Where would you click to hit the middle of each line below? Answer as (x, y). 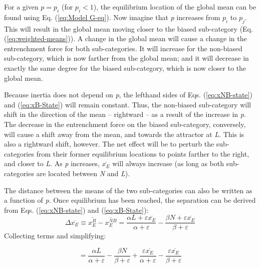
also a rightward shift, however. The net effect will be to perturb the (109, 144)
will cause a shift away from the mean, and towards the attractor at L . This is (124, 134)
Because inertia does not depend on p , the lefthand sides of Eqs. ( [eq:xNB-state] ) (128, 95)
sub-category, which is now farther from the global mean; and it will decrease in (126, 58)
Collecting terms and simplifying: (55, 236)
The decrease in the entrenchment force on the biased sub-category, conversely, (125, 124)
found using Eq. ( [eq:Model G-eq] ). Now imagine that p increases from (112, 17)
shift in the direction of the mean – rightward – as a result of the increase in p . (125, 114)
